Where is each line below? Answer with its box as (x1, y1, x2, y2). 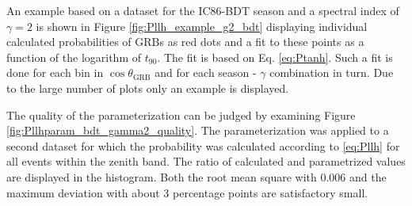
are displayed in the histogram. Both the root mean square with (6, 168, 317, 185)
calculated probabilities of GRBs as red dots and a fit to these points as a (6, 33, 364, 50)
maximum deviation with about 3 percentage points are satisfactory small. (6, 184, 368, 200)
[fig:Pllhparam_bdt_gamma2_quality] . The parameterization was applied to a (6, 122, 389, 139)
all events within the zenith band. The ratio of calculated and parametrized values (6, 153, 406, 170)
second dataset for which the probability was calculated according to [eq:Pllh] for (6, 137, 400, 154)
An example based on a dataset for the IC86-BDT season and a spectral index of (6, 2, 399, 18)
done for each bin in (6, 64, 104, 81)
